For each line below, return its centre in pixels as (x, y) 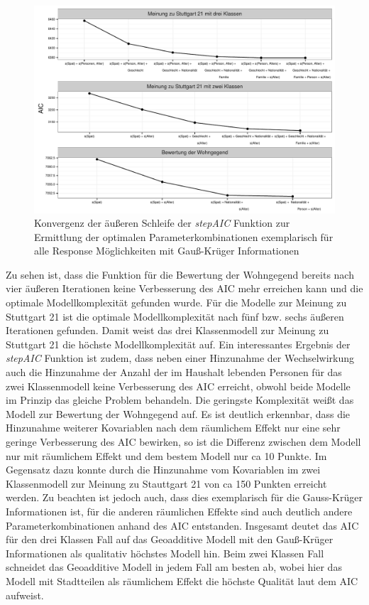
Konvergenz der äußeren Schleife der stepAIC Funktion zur (162, 223)
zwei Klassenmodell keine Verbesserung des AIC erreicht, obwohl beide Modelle (178, 386)
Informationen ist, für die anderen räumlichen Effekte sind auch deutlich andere (179, 511)
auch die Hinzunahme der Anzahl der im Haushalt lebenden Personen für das (174, 372)
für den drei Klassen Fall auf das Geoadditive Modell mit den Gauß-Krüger (170, 539)
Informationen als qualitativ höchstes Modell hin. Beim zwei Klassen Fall (165, 553)
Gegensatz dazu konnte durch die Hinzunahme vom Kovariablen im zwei (163, 470)
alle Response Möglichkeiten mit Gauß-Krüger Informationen (167, 251)
